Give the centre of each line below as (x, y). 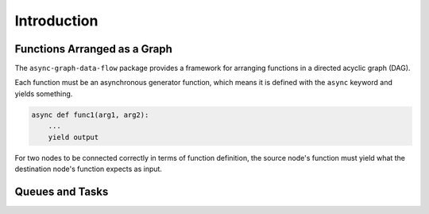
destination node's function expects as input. (89, 169)
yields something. (44, 93)
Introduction (56, 21)
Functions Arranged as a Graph (93, 49)
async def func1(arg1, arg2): (90, 115)
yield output (73, 137)
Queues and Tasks (62, 191)
